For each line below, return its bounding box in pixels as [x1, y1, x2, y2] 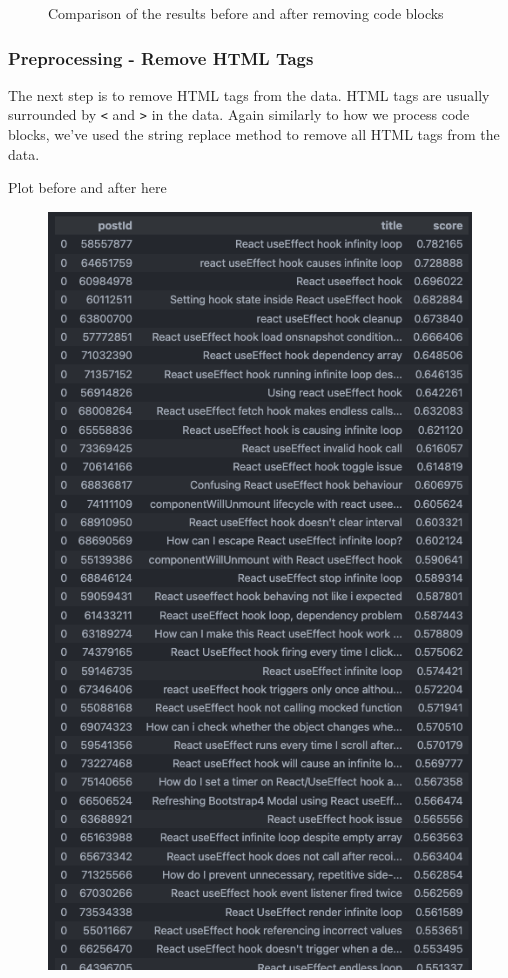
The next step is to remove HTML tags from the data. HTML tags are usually [8, 84, 490, 105]
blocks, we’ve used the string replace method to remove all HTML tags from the [8, 124, 500, 145]
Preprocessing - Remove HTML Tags [8, 45, 314, 70]
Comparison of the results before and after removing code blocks [48, 3, 444, 23]
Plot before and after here [8, 177, 167, 198]
